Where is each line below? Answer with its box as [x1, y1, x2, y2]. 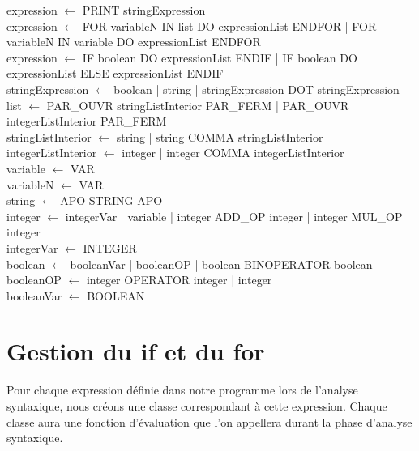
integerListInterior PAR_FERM [6, 113, 167, 130]
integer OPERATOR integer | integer [86, 271, 272, 288]
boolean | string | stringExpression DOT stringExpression [113, 80, 400, 97]
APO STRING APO [60, 192, 163, 209]
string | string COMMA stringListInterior [116, 128, 323, 145]
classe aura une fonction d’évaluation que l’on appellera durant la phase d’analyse [6, 413, 413, 430]
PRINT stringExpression [82, 2, 206, 18]
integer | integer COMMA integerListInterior [122, 144, 344, 161]
